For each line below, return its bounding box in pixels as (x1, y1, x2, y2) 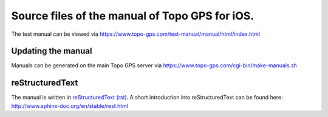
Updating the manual (11, 46, 92, 56)
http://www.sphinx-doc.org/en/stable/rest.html (11, 102, 129, 109)
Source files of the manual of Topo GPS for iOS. (11, 9, 255, 22)
